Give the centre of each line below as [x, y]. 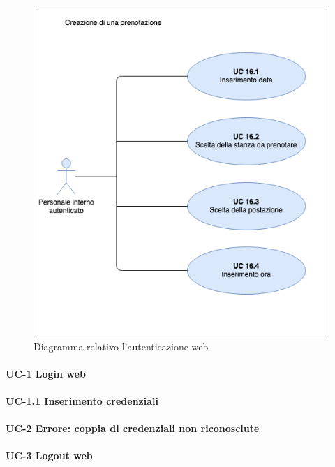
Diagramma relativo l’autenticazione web [121, 346]
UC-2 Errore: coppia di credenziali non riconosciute [133, 428]
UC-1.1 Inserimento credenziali [82, 400]
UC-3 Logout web [49, 455]
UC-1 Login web [46, 373]
